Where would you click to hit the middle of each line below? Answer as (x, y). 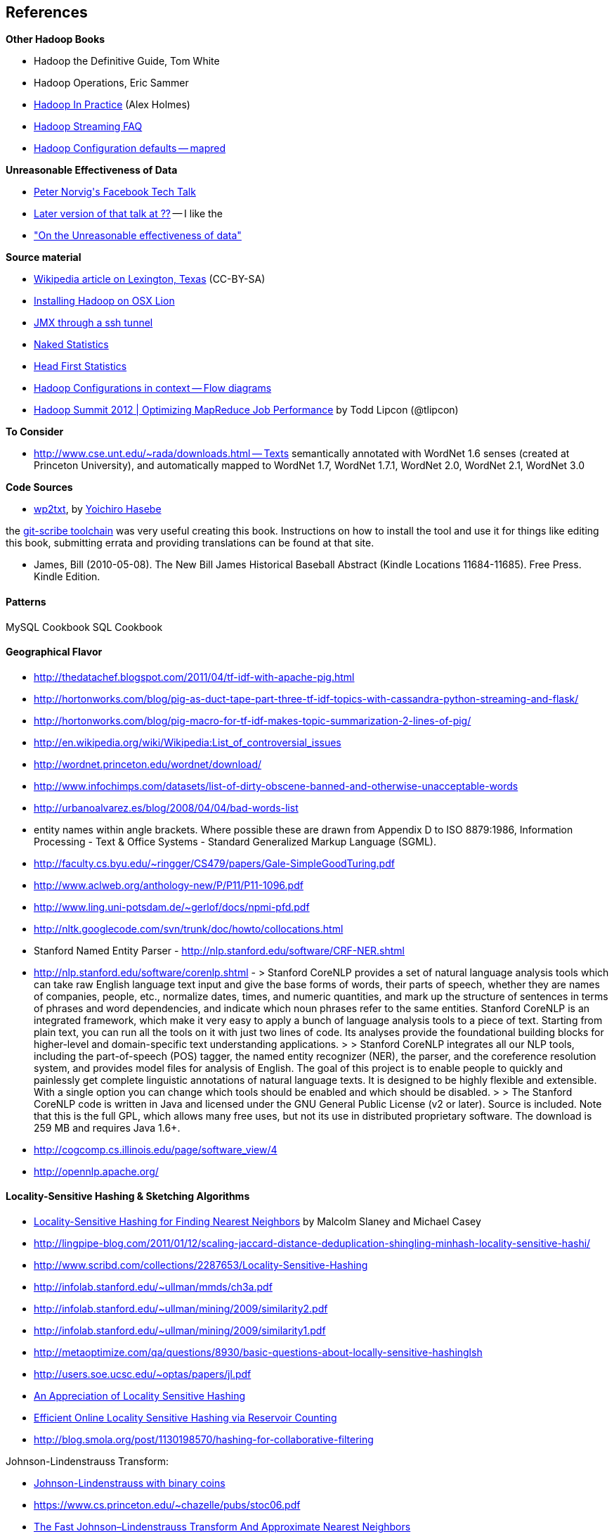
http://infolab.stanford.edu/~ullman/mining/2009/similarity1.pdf (180, 1331)
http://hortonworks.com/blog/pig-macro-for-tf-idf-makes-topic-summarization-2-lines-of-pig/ (253, 720)
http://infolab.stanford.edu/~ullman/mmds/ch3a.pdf (153, 1287)
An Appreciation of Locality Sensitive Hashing (139, 1396)
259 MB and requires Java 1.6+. (107, 1127)
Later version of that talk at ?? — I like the (129, 214)
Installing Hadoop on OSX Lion (104, 301)
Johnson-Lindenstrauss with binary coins (130, 1483)
